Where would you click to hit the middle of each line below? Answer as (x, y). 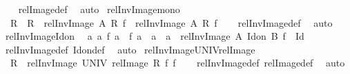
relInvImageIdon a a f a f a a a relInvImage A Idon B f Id (155, 36)
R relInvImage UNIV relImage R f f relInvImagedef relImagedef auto (177, 63)
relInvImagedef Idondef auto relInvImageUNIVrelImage (130, 49)
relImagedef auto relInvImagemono (99, 9)
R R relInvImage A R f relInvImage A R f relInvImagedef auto (171, 22)
